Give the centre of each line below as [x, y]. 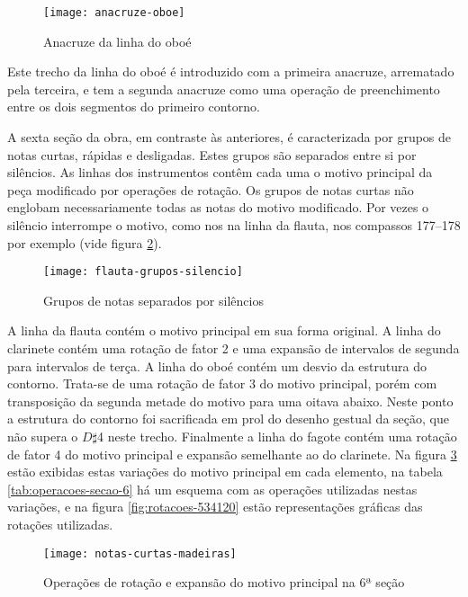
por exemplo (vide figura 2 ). [85, 242]
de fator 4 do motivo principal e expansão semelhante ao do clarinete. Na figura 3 [232, 454]
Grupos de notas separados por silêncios [153, 300]
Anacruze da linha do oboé [117, 41]
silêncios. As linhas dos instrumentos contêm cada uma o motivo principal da [220, 172]
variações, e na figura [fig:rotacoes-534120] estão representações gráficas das [215, 507]
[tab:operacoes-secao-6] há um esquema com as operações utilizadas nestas [212, 489]
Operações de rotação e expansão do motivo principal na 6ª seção [224, 582]
